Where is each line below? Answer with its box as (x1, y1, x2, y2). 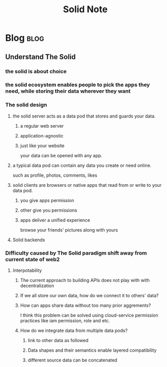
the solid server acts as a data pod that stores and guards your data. (12, 113, 156, 119)
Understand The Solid (5, 52, 76, 61)
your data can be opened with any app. (20, 152, 103, 158)
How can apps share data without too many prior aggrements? (20, 302, 151, 308)
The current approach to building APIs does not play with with (20, 277, 150, 284)
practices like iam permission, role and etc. (20, 318, 110, 324)
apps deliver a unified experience (20, 217, 90, 223)
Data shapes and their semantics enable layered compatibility (27, 347, 157, 353)
